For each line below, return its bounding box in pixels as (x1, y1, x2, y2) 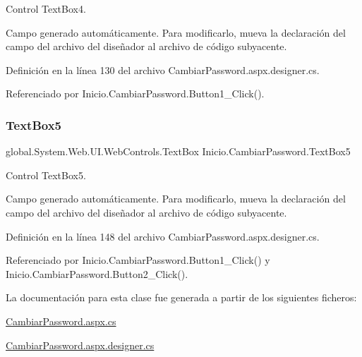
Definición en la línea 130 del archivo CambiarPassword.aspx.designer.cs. (6, 62, 320, 77)
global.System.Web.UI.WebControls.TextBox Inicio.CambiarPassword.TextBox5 (6, 144, 351, 159)
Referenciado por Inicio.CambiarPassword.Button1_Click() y (6, 253, 270, 267)
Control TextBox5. (6, 167, 86, 182)
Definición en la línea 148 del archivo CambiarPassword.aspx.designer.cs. (6, 229, 320, 243)
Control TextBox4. (6, 1, 86, 16)
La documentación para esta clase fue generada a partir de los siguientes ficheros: (6, 290, 357, 305)
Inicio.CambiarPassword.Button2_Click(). (6, 266, 188, 281)
